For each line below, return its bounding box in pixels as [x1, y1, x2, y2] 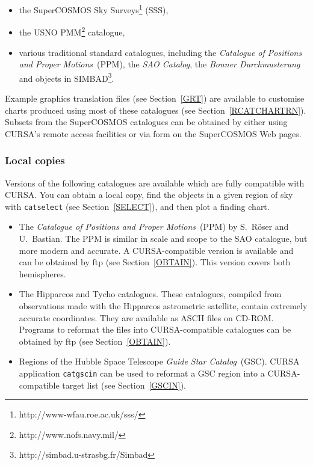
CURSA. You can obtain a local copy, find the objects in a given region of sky [5, 188, 293, 201]
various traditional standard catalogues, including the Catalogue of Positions [19, 46, 302, 58]
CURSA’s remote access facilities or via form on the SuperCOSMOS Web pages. [5, 127, 302, 140]
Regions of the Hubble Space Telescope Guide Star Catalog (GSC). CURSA [19, 355, 300, 368]
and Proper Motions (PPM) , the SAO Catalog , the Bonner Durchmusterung [19, 58, 300, 70]
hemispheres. [19, 267, 66, 280]
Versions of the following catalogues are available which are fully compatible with [5, 176, 305, 189]
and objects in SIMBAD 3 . [19, 70, 114, 84]
